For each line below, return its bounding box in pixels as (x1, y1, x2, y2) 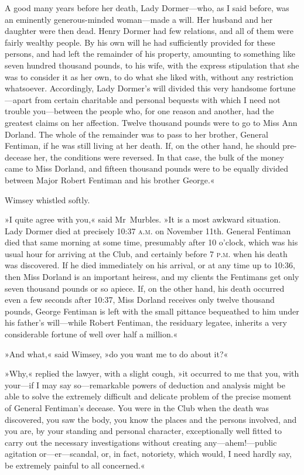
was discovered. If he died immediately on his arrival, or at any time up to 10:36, (5, 259, 295, 271)
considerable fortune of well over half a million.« (5, 328, 178, 340)
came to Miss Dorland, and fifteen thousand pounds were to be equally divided (5, 162, 289, 175)
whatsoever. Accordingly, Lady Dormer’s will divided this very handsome (5, 82, 267, 94)
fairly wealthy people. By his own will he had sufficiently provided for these (5, 36, 275, 48)
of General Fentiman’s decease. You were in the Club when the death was (5, 402, 269, 414)
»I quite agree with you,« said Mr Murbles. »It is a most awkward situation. (5, 213, 281, 225)
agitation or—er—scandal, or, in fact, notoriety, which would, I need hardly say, (5, 447, 292, 460)
